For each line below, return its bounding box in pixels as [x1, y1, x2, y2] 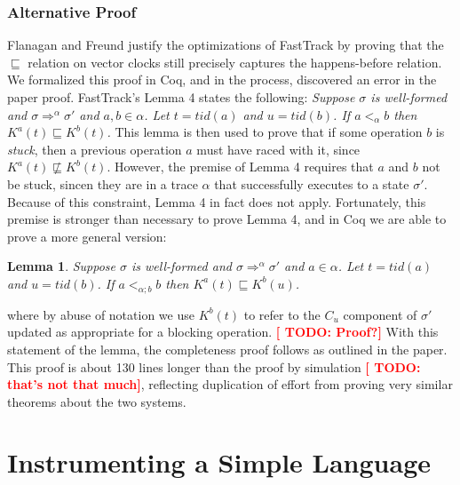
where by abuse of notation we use [7, 305, 194, 323]
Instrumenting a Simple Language [7, 444, 431, 481]
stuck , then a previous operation [7, 139, 182, 158]
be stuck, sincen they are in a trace [7, 174, 198, 193]
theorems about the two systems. [7, 392, 186, 410]
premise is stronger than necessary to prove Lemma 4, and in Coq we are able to [7, 210, 447, 228]
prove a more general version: [7, 227, 167, 245]
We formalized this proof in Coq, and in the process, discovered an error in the [7, 70, 437, 89]
